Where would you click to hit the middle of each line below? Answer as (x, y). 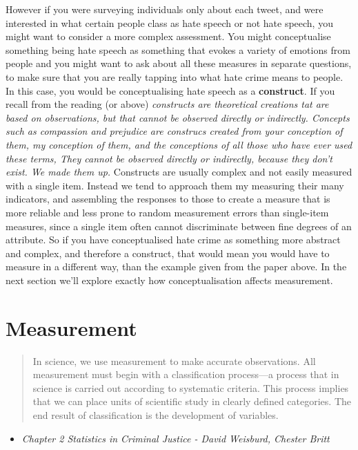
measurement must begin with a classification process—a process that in (186, 374)
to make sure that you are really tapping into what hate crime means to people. (175, 76)
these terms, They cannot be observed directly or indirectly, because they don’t (169, 158)
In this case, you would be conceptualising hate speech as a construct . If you (170, 90)
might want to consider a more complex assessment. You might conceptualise (168, 36)
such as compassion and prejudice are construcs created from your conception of (174, 131)
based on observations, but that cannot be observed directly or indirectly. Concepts (178, 117)
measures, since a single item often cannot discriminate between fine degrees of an (179, 226)
